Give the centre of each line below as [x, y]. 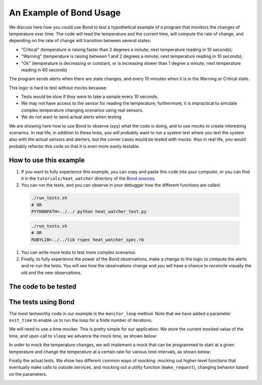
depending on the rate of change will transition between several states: [80, 41]
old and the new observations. [51, 273]
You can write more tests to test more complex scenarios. [79, 252]
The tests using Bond [42, 302]
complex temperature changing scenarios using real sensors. [82, 110]
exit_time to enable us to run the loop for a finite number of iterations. [81, 321]
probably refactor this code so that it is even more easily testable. [74, 146]
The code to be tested [43, 286]
